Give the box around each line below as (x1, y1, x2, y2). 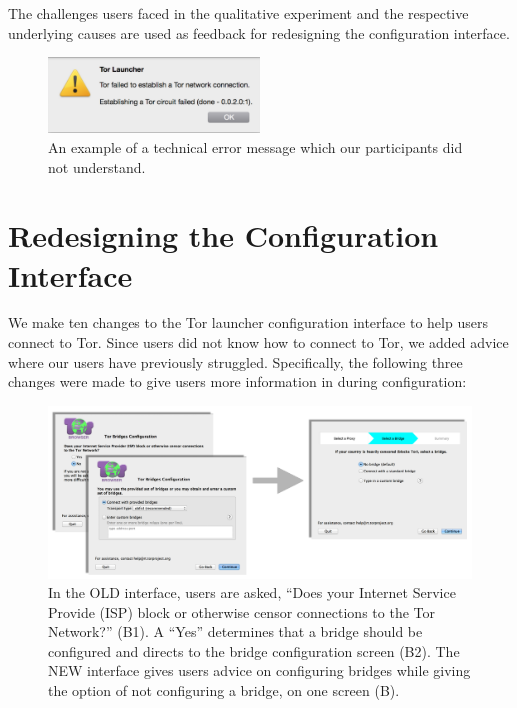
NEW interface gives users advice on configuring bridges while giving (48, 660, 471, 681)
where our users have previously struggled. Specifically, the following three (8, 351, 463, 372)
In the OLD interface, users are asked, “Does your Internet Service (48, 582, 456, 603)
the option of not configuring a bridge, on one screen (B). (48, 680, 400, 701)
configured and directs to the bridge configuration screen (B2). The (48, 640, 460, 661)
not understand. (48, 156, 146, 177)
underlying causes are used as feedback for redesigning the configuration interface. (8, 22, 510, 43)
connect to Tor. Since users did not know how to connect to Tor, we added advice (8, 332, 509, 353)
